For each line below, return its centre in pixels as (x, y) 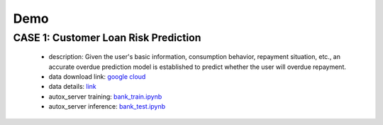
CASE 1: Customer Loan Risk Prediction (107, 38)
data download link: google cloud (97, 76)
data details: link (73, 87)
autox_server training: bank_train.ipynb (105, 97)
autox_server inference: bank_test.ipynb (107, 107)
